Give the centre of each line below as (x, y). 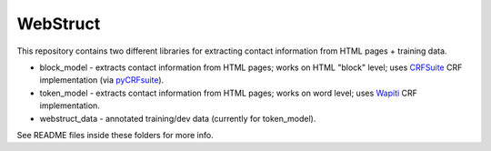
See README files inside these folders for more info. (115, 135)
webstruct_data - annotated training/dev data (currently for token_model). (178, 118)
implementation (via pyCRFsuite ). (102, 80)
